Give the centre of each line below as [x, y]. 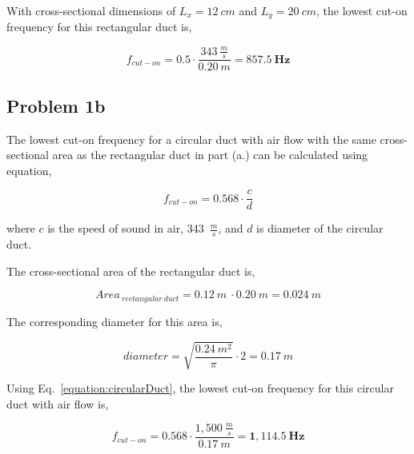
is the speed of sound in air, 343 [126, 228]
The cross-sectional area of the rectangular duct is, [131, 271]
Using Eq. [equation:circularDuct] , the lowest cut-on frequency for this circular [200, 388]
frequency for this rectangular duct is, [99, 27]
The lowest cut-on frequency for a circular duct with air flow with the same [191, 139]
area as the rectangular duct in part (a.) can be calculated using [210, 155]
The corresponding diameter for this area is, [115, 321]
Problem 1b [56, 105]
